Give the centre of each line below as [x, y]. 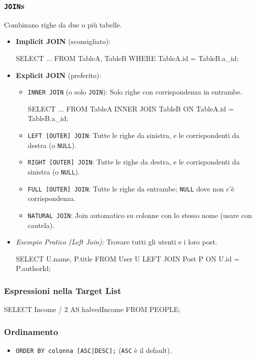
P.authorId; [33, 268]
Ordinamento [31, 331]
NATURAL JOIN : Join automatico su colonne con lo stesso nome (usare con [140, 215]
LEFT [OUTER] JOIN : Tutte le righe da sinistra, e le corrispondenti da [134, 135]
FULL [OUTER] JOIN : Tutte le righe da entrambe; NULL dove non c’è [131, 188]
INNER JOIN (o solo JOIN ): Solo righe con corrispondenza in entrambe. [135, 92]
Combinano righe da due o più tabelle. [63, 24]
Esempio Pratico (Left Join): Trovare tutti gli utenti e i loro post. [116, 242]
